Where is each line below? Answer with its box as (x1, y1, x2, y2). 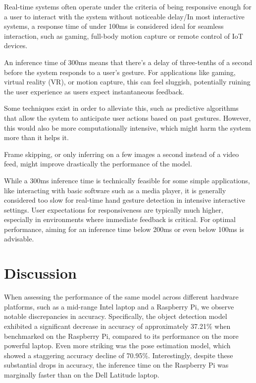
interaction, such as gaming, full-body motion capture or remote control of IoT (4, 30, 243, 41)
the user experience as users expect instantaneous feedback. (4, 86, 184, 96)
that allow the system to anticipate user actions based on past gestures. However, (4, 112, 251, 123)
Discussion (4, 263, 77, 283)
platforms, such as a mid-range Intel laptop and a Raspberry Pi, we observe (4, 301, 234, 311)
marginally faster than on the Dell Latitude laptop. (4, 369, 159, 380)
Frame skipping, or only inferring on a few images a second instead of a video (4, 149, 239, 159)
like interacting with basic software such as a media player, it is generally (4, 185, 226, 195)
